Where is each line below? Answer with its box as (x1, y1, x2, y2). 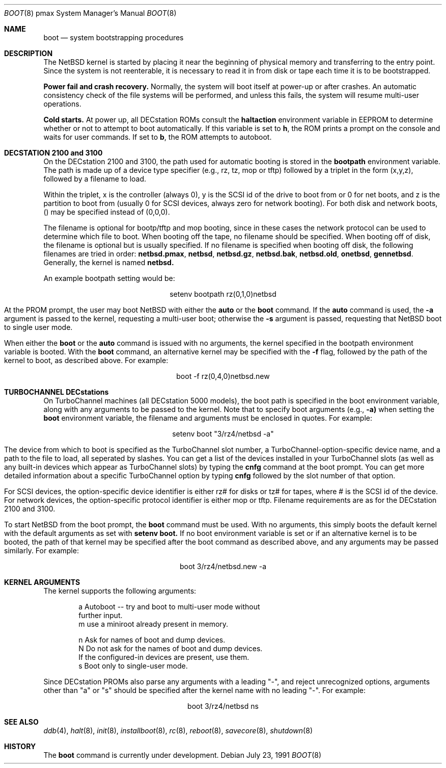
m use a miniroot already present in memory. (78, 620, 229, 628)
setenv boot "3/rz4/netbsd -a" (172, 429, 274, 438)
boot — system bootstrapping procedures (43, 33, 184, 42)
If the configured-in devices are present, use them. (78, 653, 249, 661)
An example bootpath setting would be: (43, 274, 175, 283)
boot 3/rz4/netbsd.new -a (179, 562, 267, 571)
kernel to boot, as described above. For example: (4, 356, 169, 365)
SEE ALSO (4, 718, 39, 726)
